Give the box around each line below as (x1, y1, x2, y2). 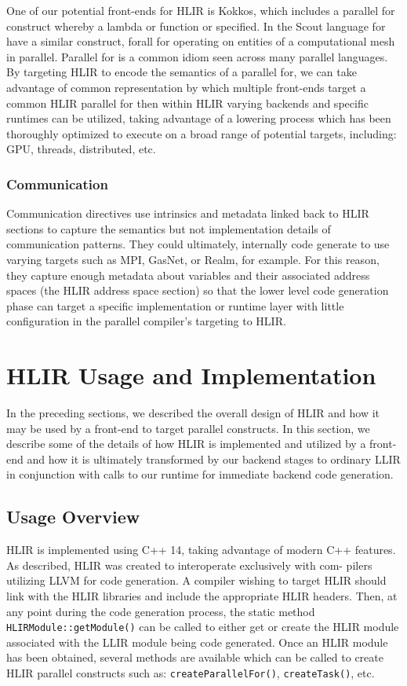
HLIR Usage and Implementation (6, 359, 376, 391)
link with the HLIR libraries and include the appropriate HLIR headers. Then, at (6, 587, 398, 603)
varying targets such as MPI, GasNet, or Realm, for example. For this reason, (6, 251, 380, 267)
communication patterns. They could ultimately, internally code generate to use (6, 236, 390, 252)
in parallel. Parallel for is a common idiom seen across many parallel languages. (6, 48, 388, 64)
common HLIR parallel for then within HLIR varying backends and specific (6, 94, 369, 111)
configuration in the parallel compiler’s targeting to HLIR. (6, 313, 286, 329)
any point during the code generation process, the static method (6, 603, 315, 619)
